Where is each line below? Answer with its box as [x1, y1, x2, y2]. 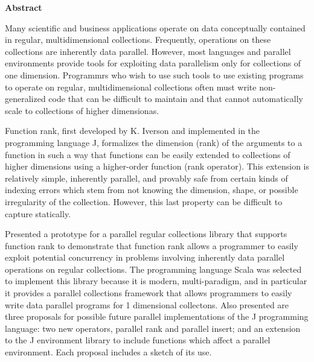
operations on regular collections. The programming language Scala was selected [5, 262, 302, 275]
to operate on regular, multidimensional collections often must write [5, 80, 257, 93]
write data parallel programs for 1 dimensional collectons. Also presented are [5, 298, 289, 311]
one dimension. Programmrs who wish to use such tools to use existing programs [5, 68, 304, 81]
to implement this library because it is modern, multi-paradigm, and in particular [5, 275, 307, 287]
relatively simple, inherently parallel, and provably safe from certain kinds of [5, 171, 288, 184]
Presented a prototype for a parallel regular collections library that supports [5, 227, 287, 240]
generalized [5, 92, 46, 105]
